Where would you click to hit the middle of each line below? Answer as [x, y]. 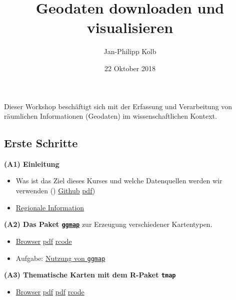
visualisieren [130, 27]
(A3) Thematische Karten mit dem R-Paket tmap [90, 275]
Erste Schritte [41, 143]
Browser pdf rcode [44, 241]
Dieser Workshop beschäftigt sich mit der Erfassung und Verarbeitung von [118, 106]
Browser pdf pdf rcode [50, 291]
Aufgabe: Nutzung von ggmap [60, 258]
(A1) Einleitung [32, 164]
